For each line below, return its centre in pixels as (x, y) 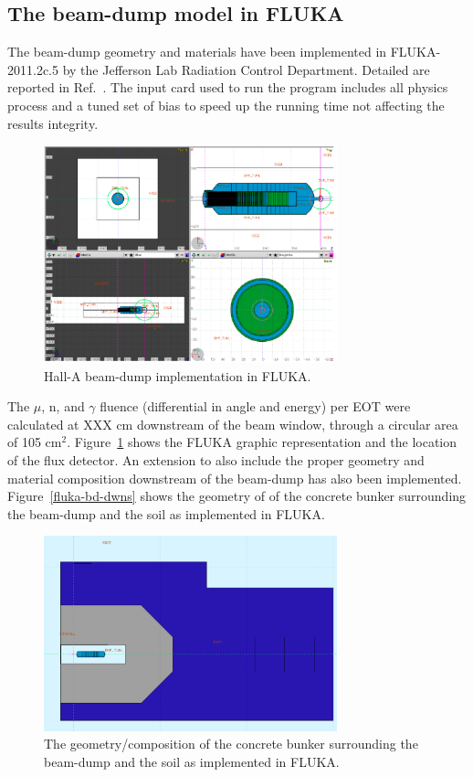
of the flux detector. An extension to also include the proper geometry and (216, 459)
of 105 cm (35, 442)
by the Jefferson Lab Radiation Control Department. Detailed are (246, 69)
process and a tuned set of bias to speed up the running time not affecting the (226, 105)
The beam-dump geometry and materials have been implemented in (197, 52)
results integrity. (53, 123)
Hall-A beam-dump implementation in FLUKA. (178, 375)
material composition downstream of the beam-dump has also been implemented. (235, 478)
